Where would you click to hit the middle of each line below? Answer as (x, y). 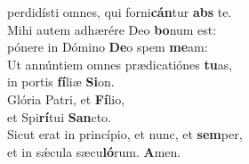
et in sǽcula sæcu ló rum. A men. (94, 151)
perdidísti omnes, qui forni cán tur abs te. (120, 12)
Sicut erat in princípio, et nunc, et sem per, (125, 134)
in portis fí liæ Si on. (61, 82)
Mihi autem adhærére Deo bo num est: (112, 29)
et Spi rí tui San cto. (59, 116)
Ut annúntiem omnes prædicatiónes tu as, (120, 64)
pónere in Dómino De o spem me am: (108, 47)
